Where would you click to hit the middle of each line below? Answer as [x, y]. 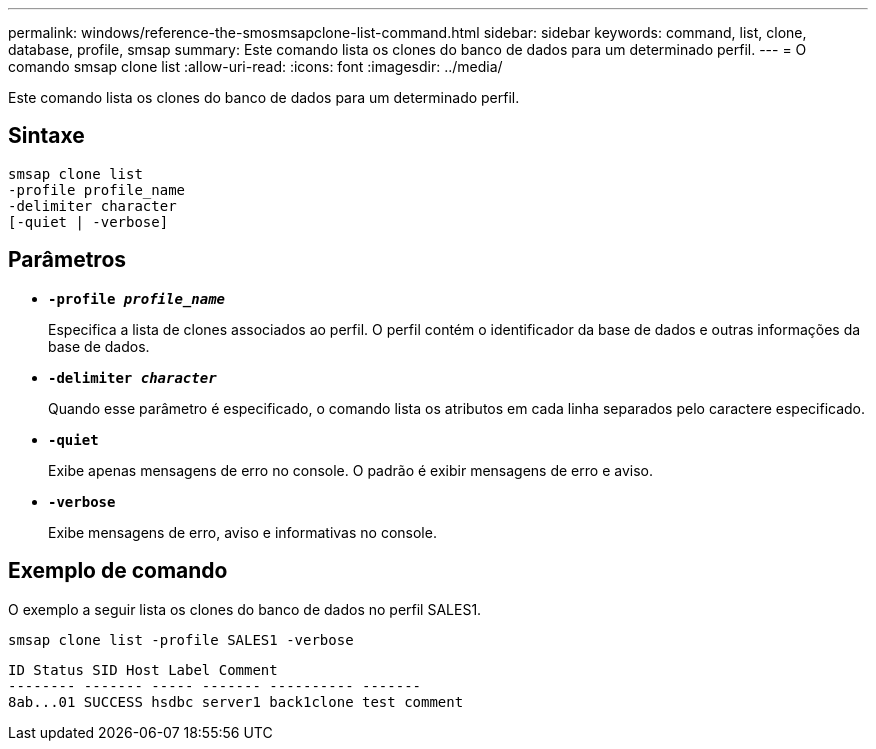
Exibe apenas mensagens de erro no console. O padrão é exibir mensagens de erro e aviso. [350, 470]
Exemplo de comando [118, 571]
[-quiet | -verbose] [88, 221]
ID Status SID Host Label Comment [143, 669]
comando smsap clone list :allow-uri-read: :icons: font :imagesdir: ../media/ [255, 66]
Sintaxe [46, 136]
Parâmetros [67, 260]
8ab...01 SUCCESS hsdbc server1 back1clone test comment [236, 701]
